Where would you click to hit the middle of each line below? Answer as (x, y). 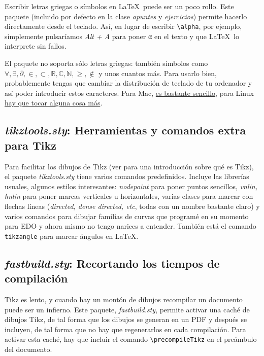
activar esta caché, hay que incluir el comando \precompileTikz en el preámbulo (131, 339)
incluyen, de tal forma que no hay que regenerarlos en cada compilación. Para (125, 329)
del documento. (28, 349)
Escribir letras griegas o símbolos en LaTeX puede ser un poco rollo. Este (119, 6)
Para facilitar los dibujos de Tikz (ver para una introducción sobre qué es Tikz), (129, 166)
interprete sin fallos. (36, 46)
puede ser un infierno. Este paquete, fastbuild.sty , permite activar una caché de (127, 309)
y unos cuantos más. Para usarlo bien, (158, 73)
